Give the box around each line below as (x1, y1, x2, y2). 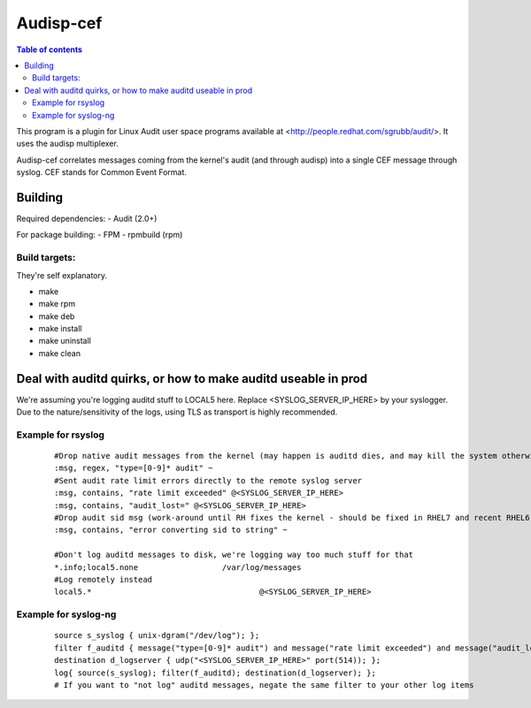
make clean (38, 347, 81, 358)
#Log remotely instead (54, 575, 153, 584)
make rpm (38, 299, 75, 309)
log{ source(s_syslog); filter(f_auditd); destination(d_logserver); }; (54, 667, 376, 678)
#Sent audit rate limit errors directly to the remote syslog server (54, 476, 363, 485)
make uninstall (38, 336, 92, 346)
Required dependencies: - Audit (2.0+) (16, 213, 158, 224)
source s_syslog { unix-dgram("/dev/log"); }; (54, 630, 260, 641)
